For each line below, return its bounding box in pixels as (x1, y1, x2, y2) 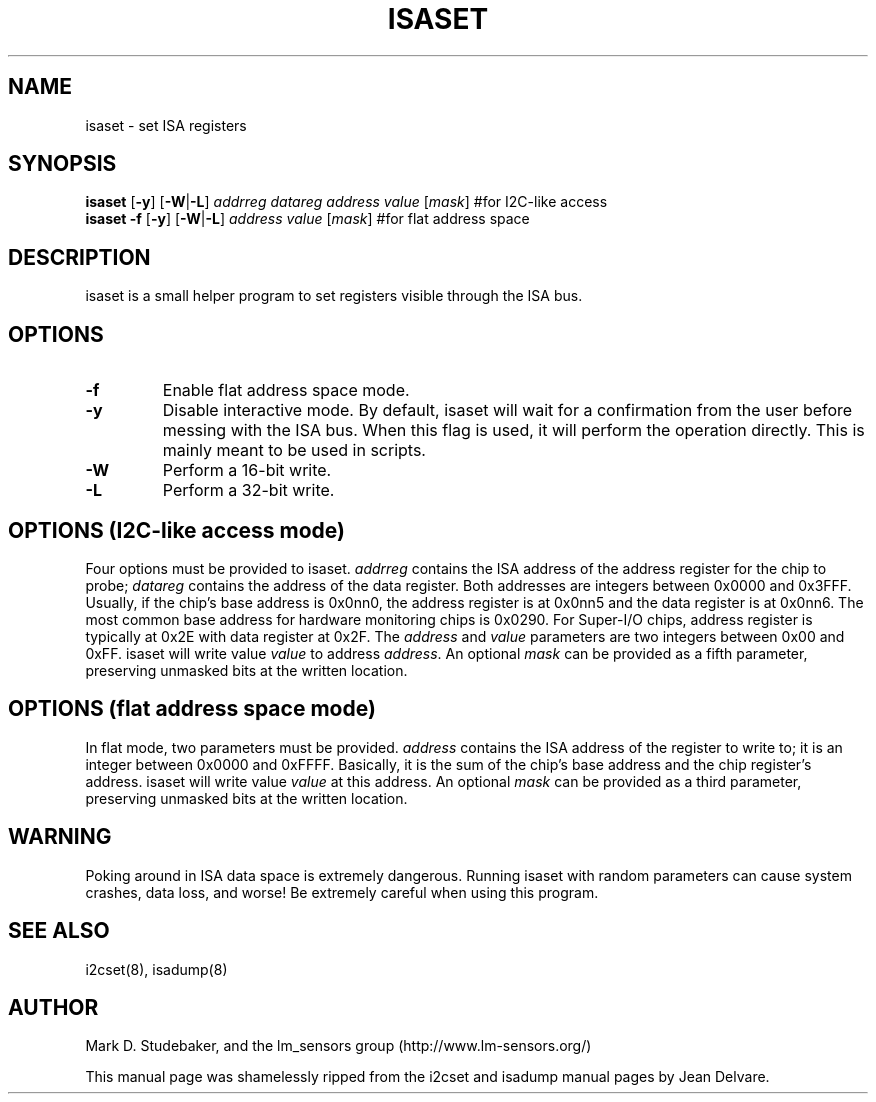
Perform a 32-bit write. (162, 480, 335, 501)
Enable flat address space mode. (162, 380, 410, 401)
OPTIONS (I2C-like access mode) (8, 517, 345, 543)
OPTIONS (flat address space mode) (8, 696, 376, 722)
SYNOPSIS (8, 151, 117, 177)
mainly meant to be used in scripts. (162, 440, 426, 461)
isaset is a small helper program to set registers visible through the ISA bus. (85, 287, 583, 305)
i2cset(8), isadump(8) (85, 960, 228, 978)
